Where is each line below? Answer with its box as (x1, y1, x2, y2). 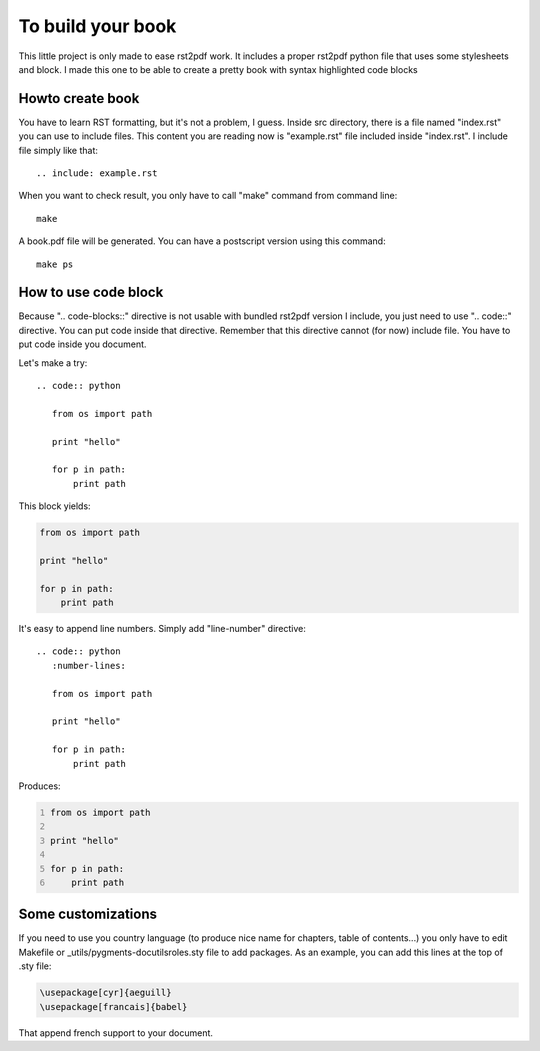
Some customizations (18, 906, 158, 923)
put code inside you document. (18, 338, 147, 350)
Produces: (18, 780, 61, 792)
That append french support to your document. (18, 1026, 214, 1039)
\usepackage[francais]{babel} (39, 1001, 188, 1012)
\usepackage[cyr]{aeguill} (39, 987, 172, 999)
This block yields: (18, 500, 91, 512)
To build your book (18, 15, 177, 37)
